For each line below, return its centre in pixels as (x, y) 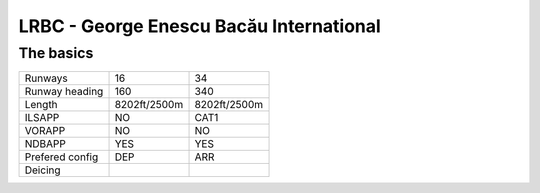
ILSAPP (42, 118)
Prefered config (61, 157)
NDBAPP (45, 144)
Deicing (42, 170)
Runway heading (64, 92)
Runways (46, 78)
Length (41, 105)
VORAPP (45, 131)
